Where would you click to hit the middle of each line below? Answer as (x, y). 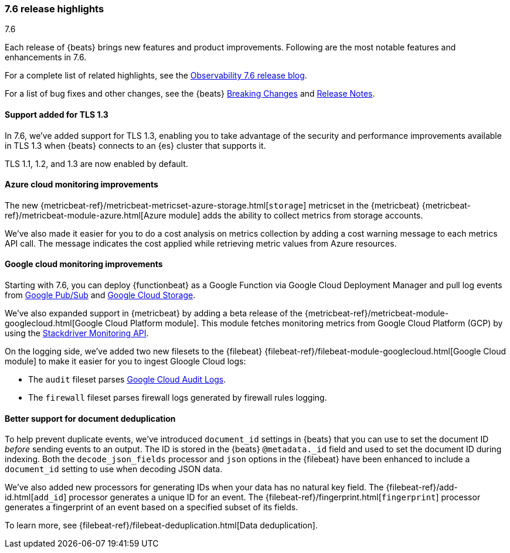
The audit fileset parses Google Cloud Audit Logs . (127, 380)
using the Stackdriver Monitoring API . (77, 333)
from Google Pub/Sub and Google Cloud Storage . (100, 295)
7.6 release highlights (55, 9)
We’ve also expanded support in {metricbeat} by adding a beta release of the (154, 313)
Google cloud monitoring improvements (84, 264)
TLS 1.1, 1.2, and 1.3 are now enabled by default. (96, 163)
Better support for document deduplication (90, 418)
